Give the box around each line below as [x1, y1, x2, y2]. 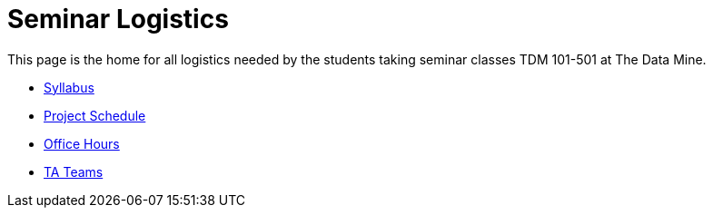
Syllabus [44, 79, 94, 95]
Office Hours [44, 135, 120, 151]
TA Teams [44, 163, 104, 180]
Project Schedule [44, 107, 146, 123]
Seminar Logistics [7, 4, 229, 34]
